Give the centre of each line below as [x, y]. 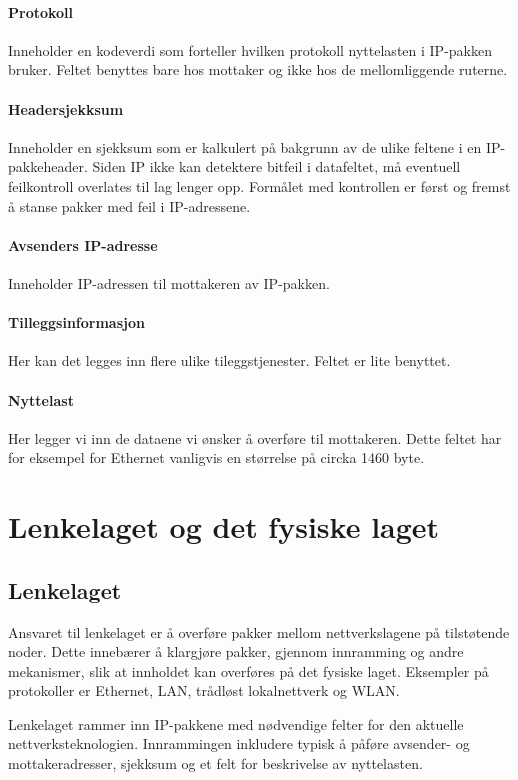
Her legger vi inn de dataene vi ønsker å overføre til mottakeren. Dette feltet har [255, 437]
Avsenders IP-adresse [83, 244]
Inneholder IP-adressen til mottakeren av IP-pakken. [169, 282]
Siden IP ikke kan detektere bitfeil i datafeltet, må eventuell [276, 166]
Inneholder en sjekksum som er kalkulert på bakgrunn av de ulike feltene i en [245, 146]
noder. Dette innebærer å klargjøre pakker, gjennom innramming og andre [236, 651]
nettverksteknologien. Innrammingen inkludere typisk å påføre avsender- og [239, 743]
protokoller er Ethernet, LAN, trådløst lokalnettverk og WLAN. [204, 690]
